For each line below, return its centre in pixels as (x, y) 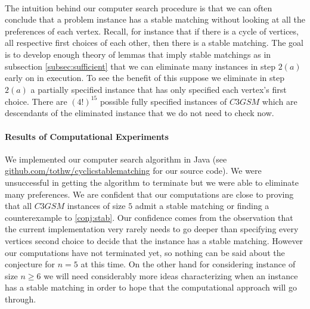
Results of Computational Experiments (87, 136)
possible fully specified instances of (163, 101)
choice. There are (36, 101)
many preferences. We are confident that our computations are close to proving (149, 194)
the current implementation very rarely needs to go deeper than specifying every (152, 229)
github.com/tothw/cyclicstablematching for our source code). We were (133, 171)
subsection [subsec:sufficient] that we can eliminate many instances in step (140, 66)
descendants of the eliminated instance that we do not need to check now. (139, 113)
